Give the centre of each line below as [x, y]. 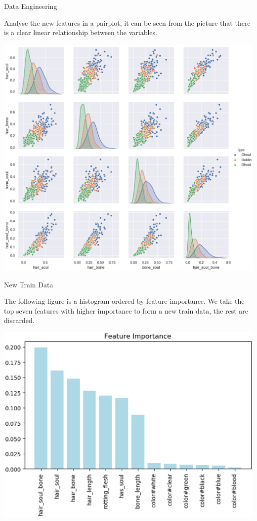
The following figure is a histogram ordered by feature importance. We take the [124, 301]
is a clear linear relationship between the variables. [81, 32]
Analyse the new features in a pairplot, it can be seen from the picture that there [127, 22]
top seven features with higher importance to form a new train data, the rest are [126, 310]
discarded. [19, 320]
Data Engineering [31, 6]
